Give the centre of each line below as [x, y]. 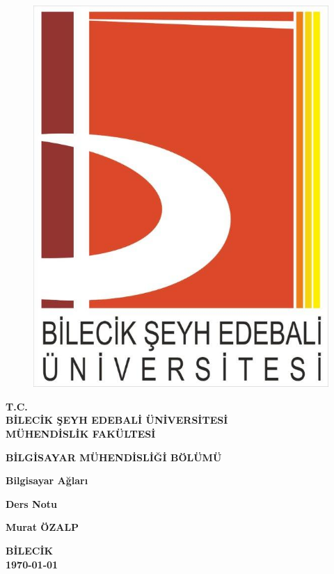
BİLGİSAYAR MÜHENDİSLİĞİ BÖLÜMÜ [114, 457]
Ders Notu [31, 503]
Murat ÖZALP [42, 527]
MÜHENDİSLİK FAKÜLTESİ [81, 433]
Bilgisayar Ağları [47, 480]
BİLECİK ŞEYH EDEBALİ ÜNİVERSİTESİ [117, 420]
